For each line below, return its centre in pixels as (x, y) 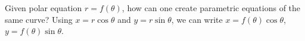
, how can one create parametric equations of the (211, 8)
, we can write (197, 19)
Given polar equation (43, 8)
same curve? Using (39, 19)
